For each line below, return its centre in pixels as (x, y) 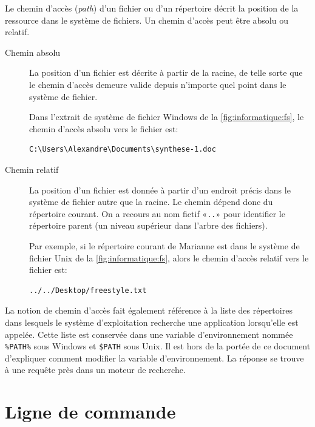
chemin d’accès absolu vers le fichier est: (104, 128)
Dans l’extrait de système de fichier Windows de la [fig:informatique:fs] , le (167, 117)
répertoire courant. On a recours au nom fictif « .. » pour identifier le (157, 213)
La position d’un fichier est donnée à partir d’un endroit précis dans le (160, 190)
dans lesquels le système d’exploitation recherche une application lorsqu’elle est (152, 322)
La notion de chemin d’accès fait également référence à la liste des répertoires (149, 310)
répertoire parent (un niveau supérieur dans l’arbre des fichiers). (148, 225)
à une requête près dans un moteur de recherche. (95, 370)
